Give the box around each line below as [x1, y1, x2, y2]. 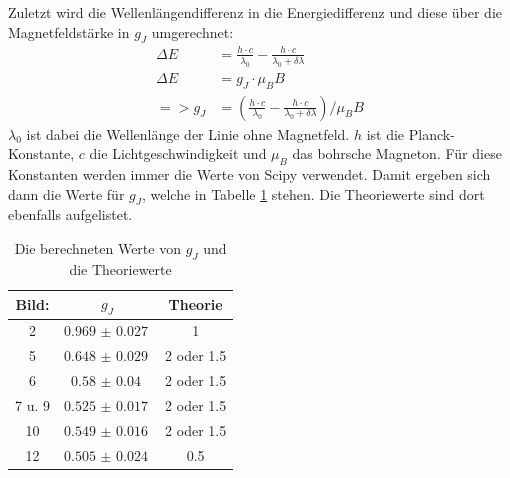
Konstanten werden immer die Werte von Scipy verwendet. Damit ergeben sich [8, 163, 491, 184]
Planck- [408, 123, 455, 144]
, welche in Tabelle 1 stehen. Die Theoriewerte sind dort [141, 183, 485, 204]
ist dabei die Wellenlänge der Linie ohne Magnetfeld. [26, 123, 350, 144]
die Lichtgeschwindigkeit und [89, 143, 267, 164]
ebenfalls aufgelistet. [8, 204, 133, 225]
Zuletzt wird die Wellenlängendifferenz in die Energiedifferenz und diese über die [8, 2, 502, 22]
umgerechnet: [151, 21, 234, 42]
